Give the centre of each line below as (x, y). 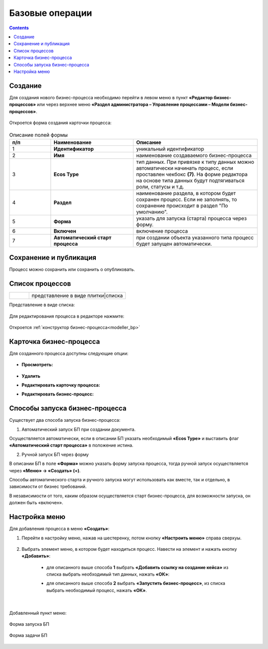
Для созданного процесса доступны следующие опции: (69, 353)
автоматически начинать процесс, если (185, 168)
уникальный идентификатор (170, 149)
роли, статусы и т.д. (160, 187)
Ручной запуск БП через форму (55, 454)
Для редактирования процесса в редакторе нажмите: (67, 316)
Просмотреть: (37, 365)
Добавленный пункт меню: (38, 613)
